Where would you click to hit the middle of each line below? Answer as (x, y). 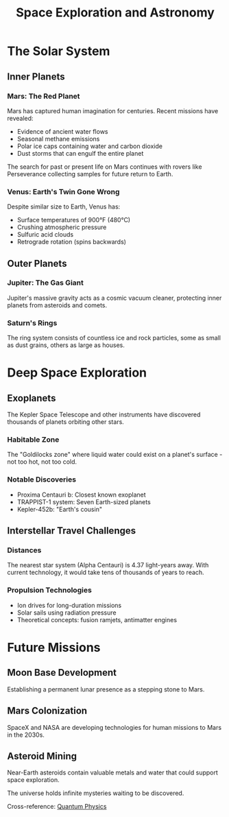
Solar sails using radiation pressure (67, 613)
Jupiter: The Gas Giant (45, 283)
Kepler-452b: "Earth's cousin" (60, 509)
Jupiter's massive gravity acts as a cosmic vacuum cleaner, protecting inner (114, 298)
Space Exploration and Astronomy (115, 13)
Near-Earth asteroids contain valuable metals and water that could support (112, 772)
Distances (24, 550)
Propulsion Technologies (50, 590)
